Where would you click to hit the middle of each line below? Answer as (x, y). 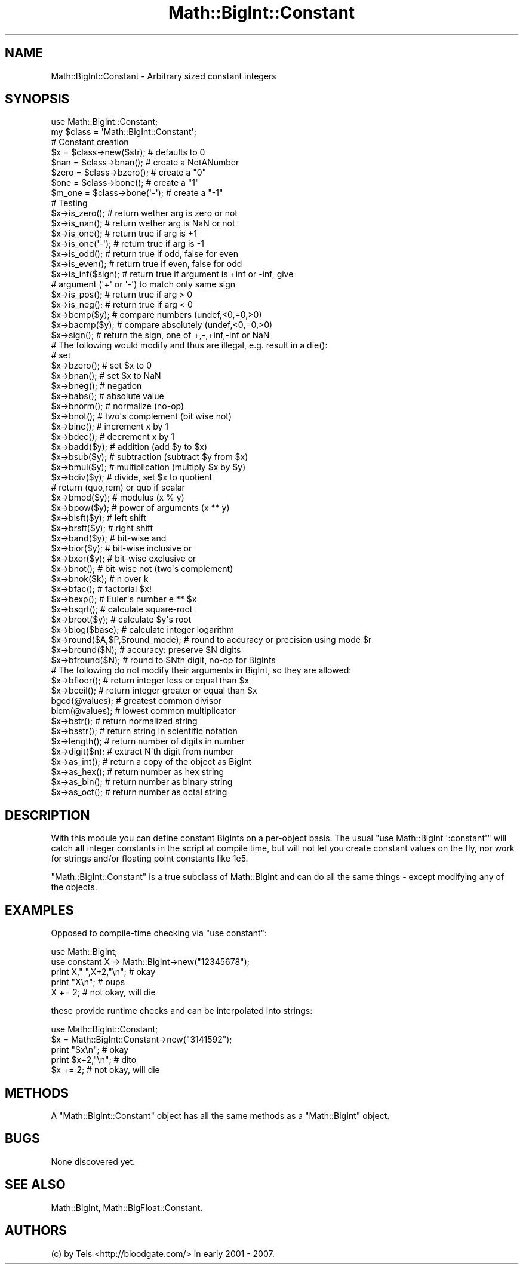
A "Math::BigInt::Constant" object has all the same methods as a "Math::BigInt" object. (220, 1115)
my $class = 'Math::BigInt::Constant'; (124, 132)
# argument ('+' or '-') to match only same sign (143, 284)
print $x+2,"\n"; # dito (94, 1060)
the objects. (74, 887)
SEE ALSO (35, 1185)
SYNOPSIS (37, 99)
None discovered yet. (93, 1161)
